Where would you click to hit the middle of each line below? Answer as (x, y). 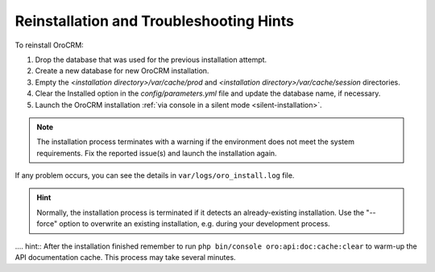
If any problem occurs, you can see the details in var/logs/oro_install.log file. (155, 175)
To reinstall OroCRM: (49, 45)
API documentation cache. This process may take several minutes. (126, 258)
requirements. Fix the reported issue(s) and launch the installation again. (157, 153)
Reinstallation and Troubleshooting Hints (154, 21)
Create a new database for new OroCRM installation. (122, 71)
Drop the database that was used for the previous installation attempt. (151, 60)
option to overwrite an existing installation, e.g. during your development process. (195, 224)
